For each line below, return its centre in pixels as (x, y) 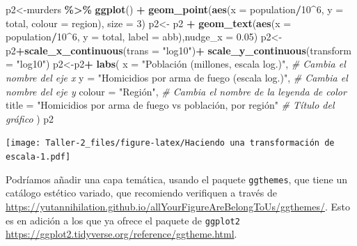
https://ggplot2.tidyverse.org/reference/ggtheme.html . (121, 234)
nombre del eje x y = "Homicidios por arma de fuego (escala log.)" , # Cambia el (177, 77)
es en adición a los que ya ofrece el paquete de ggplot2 (123, 220)
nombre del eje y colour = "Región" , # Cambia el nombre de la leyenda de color (176, 91)
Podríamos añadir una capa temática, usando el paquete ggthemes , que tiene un (176, 179)
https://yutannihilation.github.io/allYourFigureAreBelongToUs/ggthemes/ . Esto (178, 206)
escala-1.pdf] (38, 157)
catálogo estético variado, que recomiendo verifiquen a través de (141, 193)
